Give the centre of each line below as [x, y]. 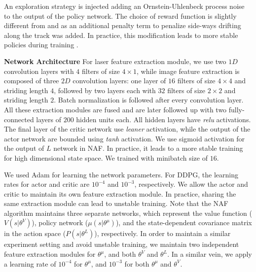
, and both [120, 254]
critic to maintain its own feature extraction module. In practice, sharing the [120, 193]
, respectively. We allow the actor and [191, 184]
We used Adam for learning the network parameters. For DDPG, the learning [121, 174]
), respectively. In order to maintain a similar [163, 233]
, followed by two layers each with [105, 90]
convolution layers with [39, 71]
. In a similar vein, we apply [210, 254]
